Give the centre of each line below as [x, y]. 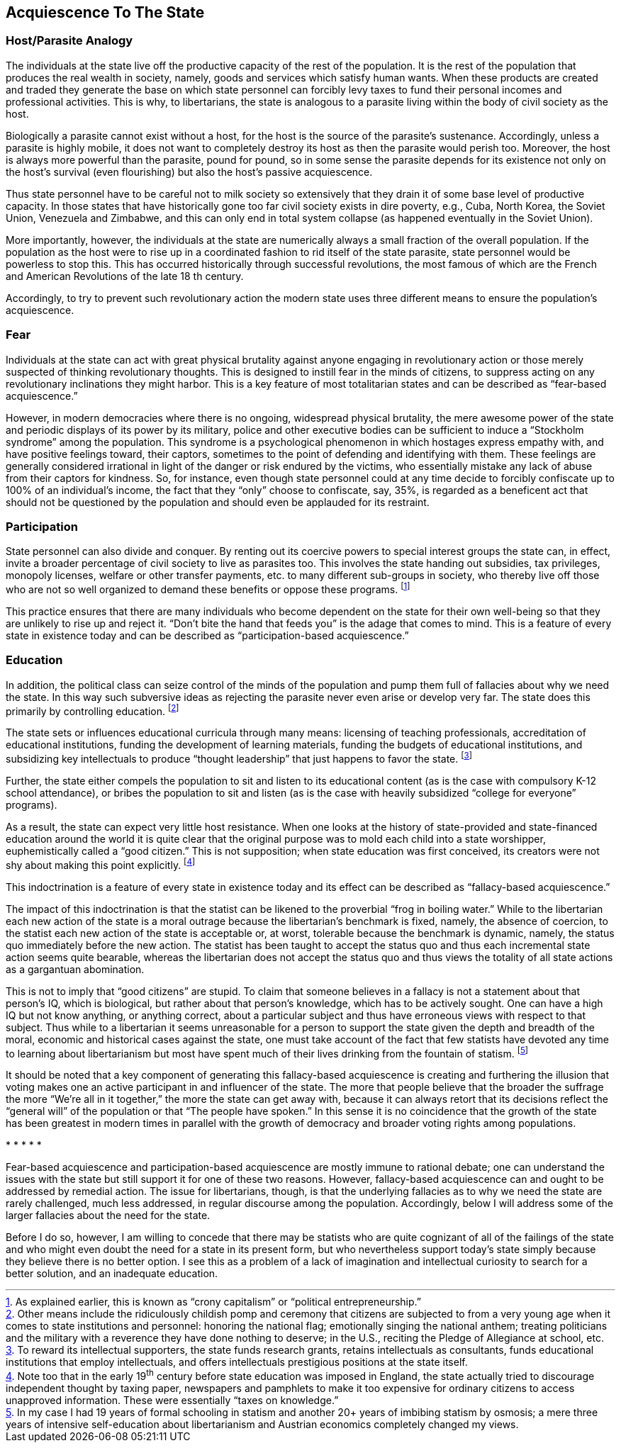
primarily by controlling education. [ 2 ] [93, 710]
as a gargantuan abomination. [75, 969]
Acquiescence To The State [105, 12]
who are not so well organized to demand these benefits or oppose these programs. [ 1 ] [208, 588]
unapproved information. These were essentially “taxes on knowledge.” [172, 1400]
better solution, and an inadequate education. [112, 1274]
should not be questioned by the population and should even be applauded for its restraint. [218, 502]
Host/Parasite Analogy [69, 41]
